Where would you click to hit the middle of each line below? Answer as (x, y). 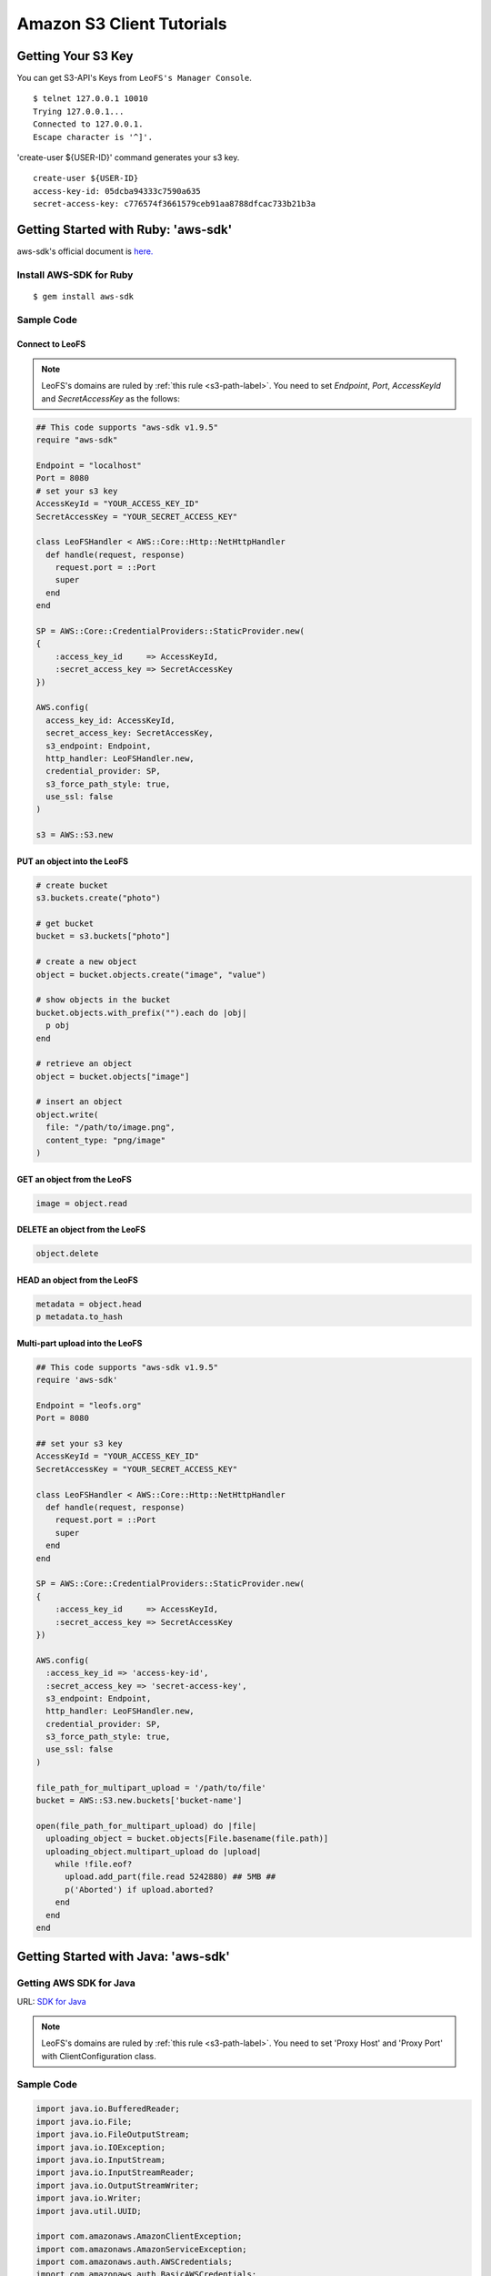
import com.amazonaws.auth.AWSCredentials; (135, 2262)
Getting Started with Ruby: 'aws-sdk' (125, 229)
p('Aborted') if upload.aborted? (139, 1890)
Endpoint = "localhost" (89, 465)
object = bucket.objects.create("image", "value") (151, 975)
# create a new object (86, 962)
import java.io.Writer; (89, 2198)
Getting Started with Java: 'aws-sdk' (124, 1957)
